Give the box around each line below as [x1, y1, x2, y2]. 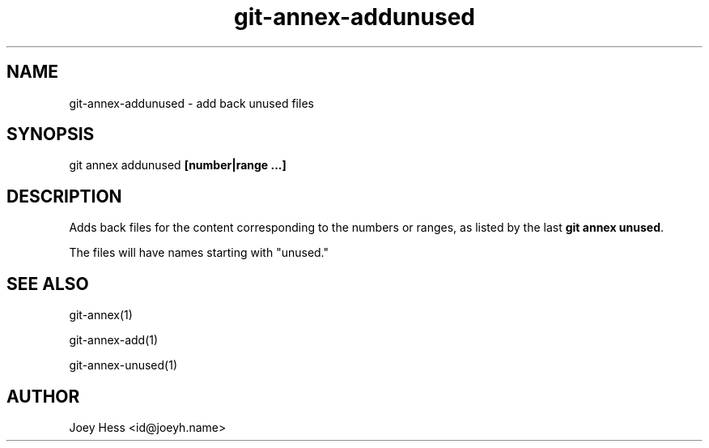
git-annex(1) [69, 308, 133, 322]
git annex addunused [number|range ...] [69, 158, 287, 173]
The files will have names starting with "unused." [69, 245, 329, 260]
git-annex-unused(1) [69, 358, 177, 373]
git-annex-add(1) [69, 333, 159, 348]
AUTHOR [6, 386, 80, 407]
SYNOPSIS [6, 124, 95, 145]
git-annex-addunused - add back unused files [69, 96, 314, 110]
